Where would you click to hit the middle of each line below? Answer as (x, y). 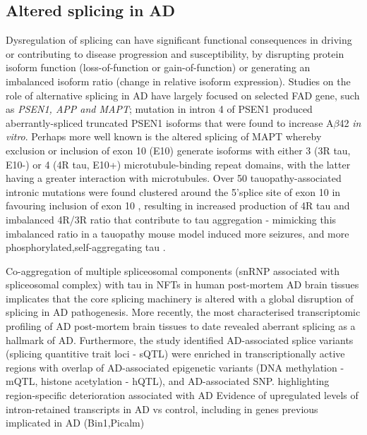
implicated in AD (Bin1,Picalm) (75, 423)
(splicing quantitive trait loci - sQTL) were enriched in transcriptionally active (175, 354)
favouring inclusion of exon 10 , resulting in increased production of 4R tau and (178, 206)
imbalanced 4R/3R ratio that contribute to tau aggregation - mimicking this (171, 219)
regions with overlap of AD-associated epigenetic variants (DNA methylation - (175, 367)
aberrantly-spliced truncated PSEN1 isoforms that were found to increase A (170, 122)
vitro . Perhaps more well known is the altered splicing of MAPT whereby (164, 136)
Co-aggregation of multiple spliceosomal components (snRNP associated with (173, 270)
